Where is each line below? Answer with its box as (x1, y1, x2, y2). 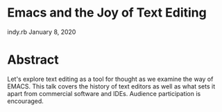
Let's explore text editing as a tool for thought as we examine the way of (7, 75, 214, 83)
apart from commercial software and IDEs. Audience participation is (7, 89, 201, 97)
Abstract (7, 52, 59, 68)
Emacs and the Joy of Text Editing (7, 5, 207, 21)
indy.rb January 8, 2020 (7, 28, 76, 36)
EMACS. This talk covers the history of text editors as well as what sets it (7, 82, 216, 91)
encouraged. (7, 97, 44, 105)
